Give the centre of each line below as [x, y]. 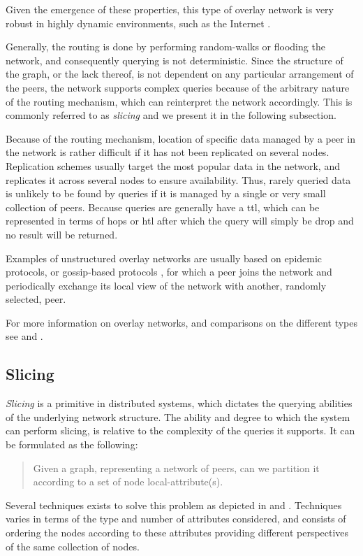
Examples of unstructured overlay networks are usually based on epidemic [164, 258]
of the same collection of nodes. [73, 546]
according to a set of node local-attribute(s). [128, 482]
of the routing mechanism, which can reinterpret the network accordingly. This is [179, 101]
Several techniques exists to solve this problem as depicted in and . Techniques [174, 505]
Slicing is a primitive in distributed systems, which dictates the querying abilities [179, 403]
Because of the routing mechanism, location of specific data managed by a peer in [180, 138]
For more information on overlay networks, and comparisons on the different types [181, 322]
